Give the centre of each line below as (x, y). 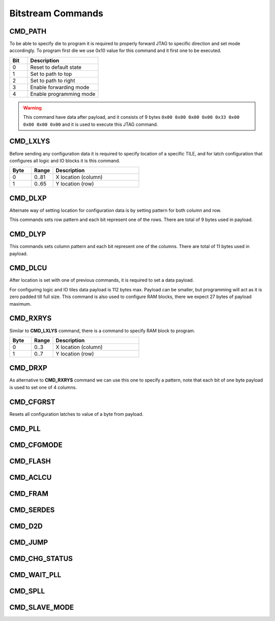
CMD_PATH (28, 31)
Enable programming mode (63, 94)
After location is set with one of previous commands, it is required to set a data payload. (102, 280)
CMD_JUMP (29, 542)
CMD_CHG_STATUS (41, 559)
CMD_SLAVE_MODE (42, 607)
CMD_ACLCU (31, 477)
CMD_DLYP (28, 234)
